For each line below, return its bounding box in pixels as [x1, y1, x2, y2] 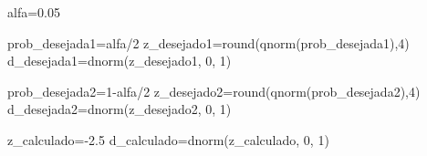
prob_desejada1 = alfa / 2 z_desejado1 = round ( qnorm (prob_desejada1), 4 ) [7, 33, 410, 52]
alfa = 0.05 [7, 3, 60, 21]
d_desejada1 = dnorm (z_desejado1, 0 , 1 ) [7, 51, 232, 70]
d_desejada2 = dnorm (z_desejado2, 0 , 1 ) [7, 99, 232, 119]
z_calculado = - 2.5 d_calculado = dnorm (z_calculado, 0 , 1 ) [7, 130, 329, 149]
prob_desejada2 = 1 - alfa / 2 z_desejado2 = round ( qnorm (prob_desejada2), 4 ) [7, 81, 421, 100]
